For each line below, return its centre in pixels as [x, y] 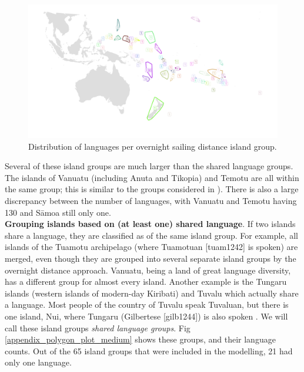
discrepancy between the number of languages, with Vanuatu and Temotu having [151, 201]
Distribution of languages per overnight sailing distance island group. [153, 146]
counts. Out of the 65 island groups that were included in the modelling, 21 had [149, 350]
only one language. [38, 362]
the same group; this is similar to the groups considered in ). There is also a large [152, 189]
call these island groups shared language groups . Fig [98, 327]
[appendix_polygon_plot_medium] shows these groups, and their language [140, 339]
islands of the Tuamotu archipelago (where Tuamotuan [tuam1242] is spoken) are [151, 247]
